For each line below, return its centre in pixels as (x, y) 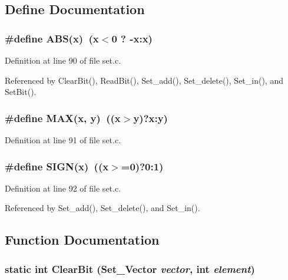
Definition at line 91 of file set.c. (63, 140)
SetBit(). (21, 92)
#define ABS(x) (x (52, 38)
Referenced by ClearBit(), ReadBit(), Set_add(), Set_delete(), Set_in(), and (144, 80)
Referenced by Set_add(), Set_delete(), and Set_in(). (102, 208)
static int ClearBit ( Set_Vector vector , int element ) (130, 269)
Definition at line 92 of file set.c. (63, 188)
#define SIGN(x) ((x (57, 166)
